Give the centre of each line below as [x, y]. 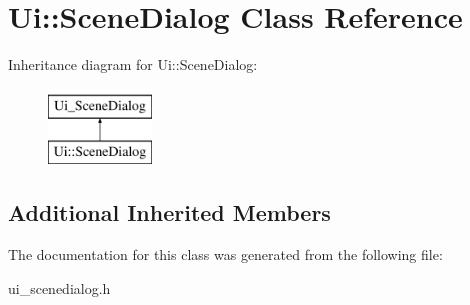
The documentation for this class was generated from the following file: [225, 254]
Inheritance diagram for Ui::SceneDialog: [133, 64]
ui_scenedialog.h [59, 287]
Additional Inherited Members [169, 212]
